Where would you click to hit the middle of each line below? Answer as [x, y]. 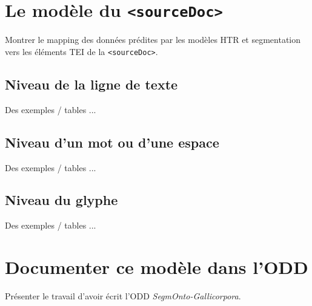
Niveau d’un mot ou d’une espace [112, 142]
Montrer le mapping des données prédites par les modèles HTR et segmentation [153, 40]
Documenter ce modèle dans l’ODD [157, 267]
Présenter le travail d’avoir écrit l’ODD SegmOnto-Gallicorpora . [123, 296]
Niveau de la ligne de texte [91, 84]
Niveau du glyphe [61, 200]
